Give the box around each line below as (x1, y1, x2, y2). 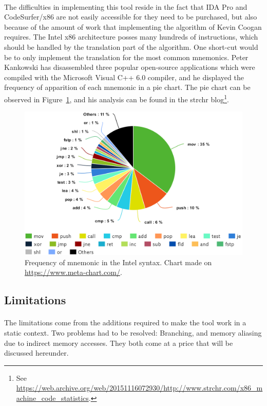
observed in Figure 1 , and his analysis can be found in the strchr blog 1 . (4, 92, 229, 104)
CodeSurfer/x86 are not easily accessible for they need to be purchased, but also (4, 11, 257, 22)
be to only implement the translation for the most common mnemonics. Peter (4, 51, 249, 62)
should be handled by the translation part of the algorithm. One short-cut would (4, 41, 258, 52)
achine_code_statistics (16, 392, 89, 403)
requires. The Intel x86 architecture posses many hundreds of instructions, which (4, 31, 258, 42)
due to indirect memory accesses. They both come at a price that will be (4, 337, 233, 348)
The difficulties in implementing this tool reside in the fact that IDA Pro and (4, 1, 247, 12)
